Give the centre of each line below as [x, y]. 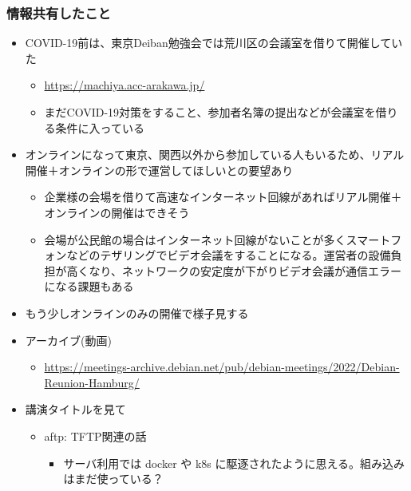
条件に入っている [100, 127]
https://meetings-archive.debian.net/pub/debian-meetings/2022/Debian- [222, 367]
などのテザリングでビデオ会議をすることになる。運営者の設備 [229, 255]
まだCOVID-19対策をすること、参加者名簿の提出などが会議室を [210, 112]
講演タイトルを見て [75, 409]
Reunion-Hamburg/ [92, 382]
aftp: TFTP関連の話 [95, 436]
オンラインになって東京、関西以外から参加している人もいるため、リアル [215, 154]
